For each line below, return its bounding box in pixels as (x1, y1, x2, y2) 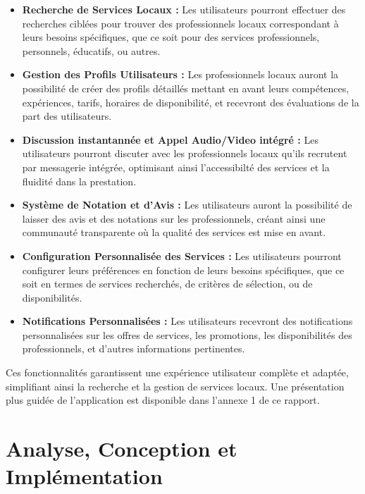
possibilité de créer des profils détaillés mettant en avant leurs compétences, (22, 80, 349, 95)
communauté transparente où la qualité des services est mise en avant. (22, 225, 326, 240)
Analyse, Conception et (6, 434, 237, 463)
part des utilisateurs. (22, 109, 112, 123)
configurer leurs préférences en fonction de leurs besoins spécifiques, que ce (22, 262, 345, 277)
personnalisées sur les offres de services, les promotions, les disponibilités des (22, 327, 352, 342)
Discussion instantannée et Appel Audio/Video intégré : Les (22, 132, 318, 147)
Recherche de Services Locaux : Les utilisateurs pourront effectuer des (22, 2, 346, 16)
